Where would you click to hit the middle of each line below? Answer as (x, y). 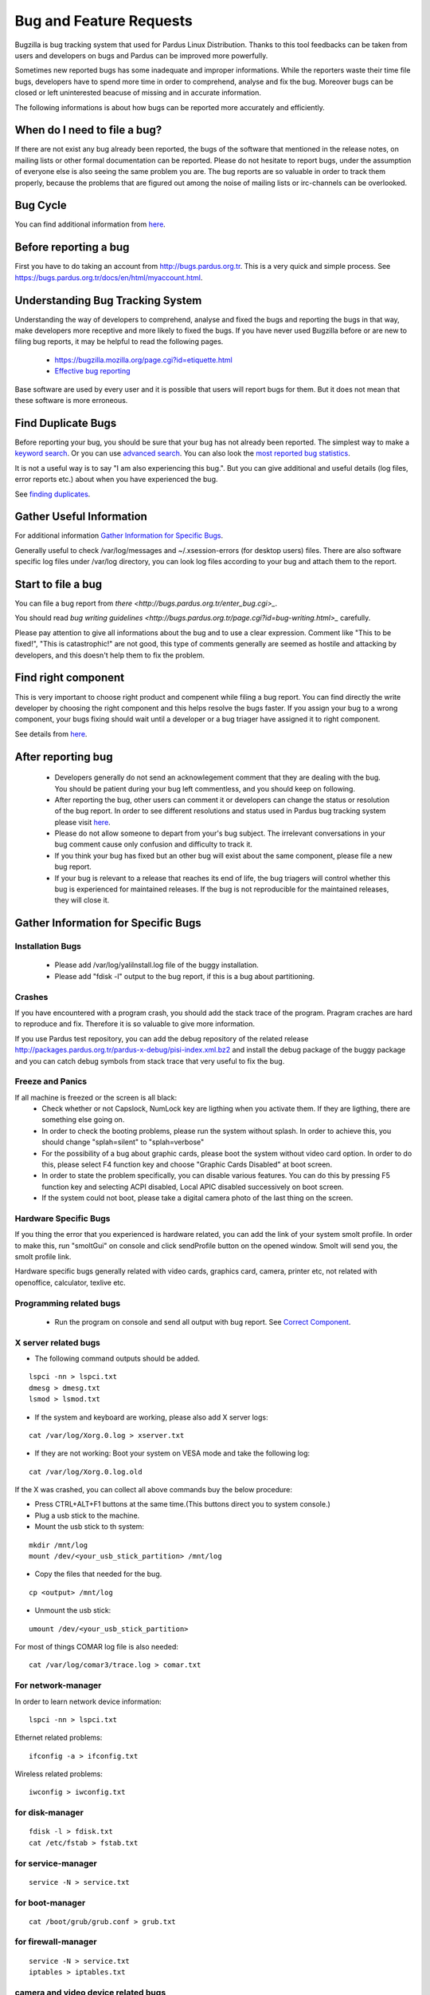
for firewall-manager (56, 1942)
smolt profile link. (43, 1257)
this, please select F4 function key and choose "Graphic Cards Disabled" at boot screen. (187, 1164)
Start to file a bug (59, 584)
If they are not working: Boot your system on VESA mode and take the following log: (172, 1453)
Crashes (31, 997)
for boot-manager (50, 1902)
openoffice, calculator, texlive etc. (70, 1282)
